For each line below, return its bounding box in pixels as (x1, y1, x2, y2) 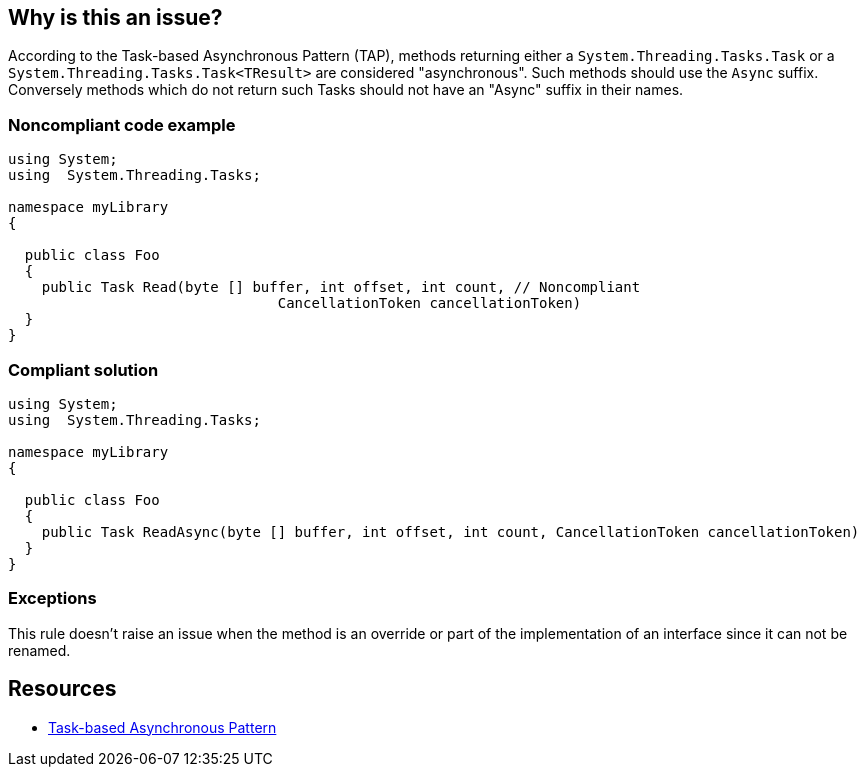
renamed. (8, 641, 71, 659)
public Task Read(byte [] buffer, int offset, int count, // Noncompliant (41, 279, 641, 296)
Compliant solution (8, 359, 159, 380)
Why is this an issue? (8, 5, 223, 30)
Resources (8, 676, 117, 702)
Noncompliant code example (8, 114, 236, 135)
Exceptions (8, 588, 97, 609)
